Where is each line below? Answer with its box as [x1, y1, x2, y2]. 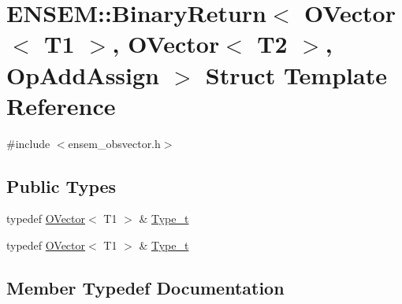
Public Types [6, 173, 117, 198]
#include [6, 135, 50, 151]
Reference [6, 89, 116, 121]
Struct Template [205, 58, 387, 91]
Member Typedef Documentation [6, 276, 285, 300]
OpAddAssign [6, 58, 159, 91]
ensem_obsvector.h [68, 135, 161, 151]
